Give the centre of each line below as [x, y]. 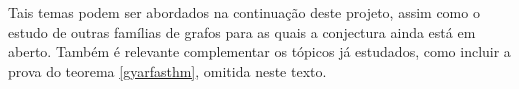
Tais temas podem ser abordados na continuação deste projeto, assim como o [244, 12]
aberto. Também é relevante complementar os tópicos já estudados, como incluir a [259, 51]
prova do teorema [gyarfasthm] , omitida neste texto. [167, 70]
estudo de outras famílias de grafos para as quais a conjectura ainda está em [242, 31]
